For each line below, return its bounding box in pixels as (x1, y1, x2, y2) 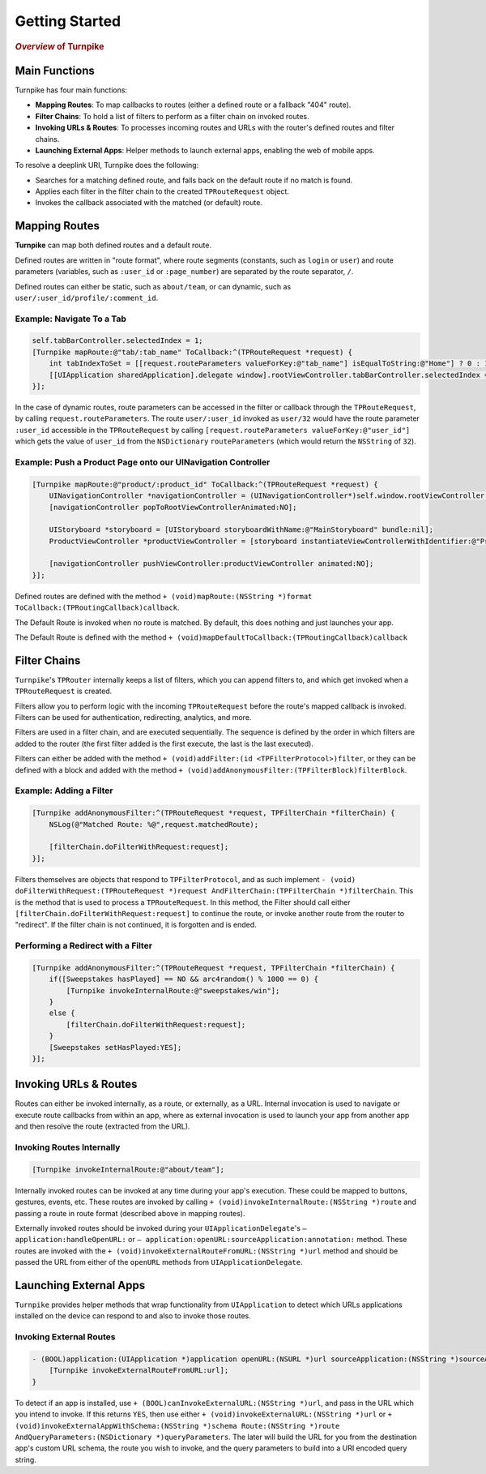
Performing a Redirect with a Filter (15, 941, 153, 952)
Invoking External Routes (15, 1331, 116, 1343)
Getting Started (15, 12, 122, 30)
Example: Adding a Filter (15, 785, 113, 796)
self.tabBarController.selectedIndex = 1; (32, 336, 203, 345)
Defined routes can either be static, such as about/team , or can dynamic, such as (15, 281, 292, 291)
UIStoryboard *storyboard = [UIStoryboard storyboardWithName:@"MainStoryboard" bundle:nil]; (49, 525, 433, 534)
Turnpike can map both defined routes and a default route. (15, 240, 212, 251)
